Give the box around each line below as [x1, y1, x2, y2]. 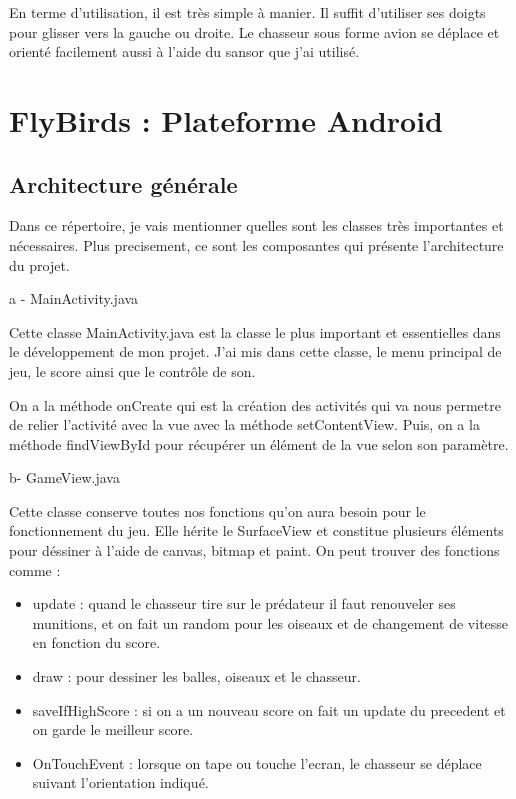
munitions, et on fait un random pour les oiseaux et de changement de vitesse [32, 612, 509, 633]
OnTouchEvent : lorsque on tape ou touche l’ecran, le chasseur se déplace [32, 752, 482, 773]
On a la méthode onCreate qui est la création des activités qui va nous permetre [9, 394, 501, 415]
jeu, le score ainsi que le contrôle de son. [9, 360, 256, 381]
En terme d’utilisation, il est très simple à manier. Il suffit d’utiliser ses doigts [9, 2, 486, 22]
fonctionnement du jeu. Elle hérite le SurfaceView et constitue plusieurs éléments [9, 520, 504, 541]
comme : [9, 559, 61, 580]
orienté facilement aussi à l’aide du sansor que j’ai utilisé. [9, 41, 360, 62]
